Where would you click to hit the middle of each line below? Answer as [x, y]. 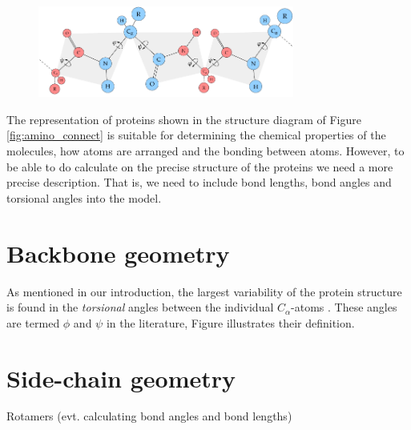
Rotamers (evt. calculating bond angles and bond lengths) [149, 416]
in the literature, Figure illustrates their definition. [230, 322]
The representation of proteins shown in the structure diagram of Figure [184, 119]
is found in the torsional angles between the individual [140, 307]
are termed [33, 322]
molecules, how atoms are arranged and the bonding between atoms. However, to [205, 151]
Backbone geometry [118, 253]
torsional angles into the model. [84, 197]
